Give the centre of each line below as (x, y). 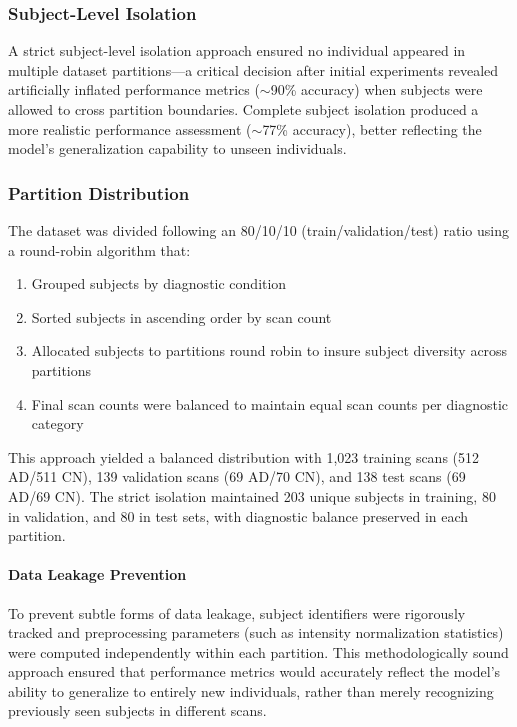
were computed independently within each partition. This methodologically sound (258, 651)
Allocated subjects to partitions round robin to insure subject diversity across (269, 350)
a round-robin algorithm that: (99, 249)
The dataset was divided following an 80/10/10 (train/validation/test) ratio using (258, 230)
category (57, 423)
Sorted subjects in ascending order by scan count (181, 316)
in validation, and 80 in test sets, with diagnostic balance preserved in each (238, 515)
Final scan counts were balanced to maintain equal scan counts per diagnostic (270, 403)
